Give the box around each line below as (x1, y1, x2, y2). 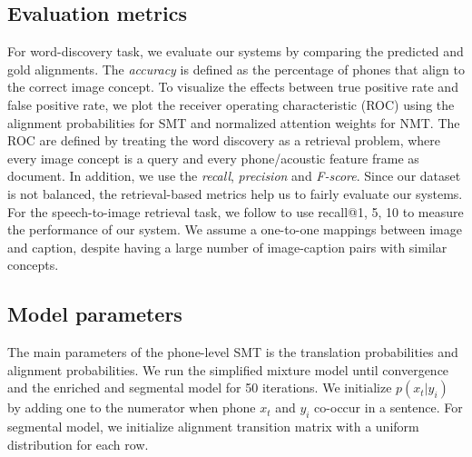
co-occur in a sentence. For (314, 398, 463, 417)
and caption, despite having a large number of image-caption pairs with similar (7, 237, 447, 256)
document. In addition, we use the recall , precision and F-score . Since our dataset (7, 166, 461, 185)
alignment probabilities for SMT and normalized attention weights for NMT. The (7, 113, 460, 132)
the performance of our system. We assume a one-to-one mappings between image (7, 220, 462, 239)
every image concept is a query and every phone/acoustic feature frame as (7, 148, 419, 167)
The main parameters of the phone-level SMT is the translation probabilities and (7, 343, 458, 362)
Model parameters (7, 300, 182, 328)
